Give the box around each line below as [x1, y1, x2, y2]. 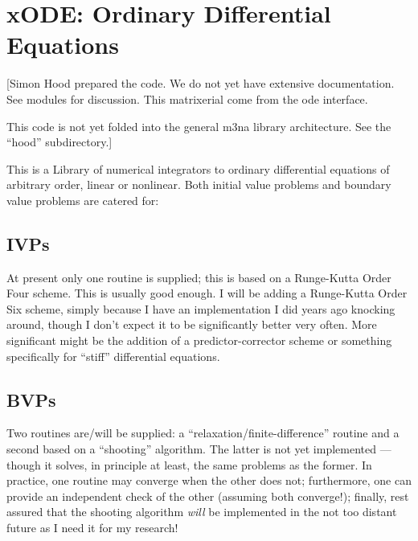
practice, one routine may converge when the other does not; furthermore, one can [6, 472, 412, 489]
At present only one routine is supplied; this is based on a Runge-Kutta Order [6, 268, 391, 285]
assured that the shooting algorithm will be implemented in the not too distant [6, 503, 397, 520]
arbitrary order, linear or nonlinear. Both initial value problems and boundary [6, 176, 391, 193]
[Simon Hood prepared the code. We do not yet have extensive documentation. [6, 75, 395, 92]
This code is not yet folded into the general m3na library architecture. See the [6, 117, 391, 134]
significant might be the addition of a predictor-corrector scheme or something [6, 332, 392, 349]
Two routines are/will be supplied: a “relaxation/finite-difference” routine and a [6, 424, 400, 441]
